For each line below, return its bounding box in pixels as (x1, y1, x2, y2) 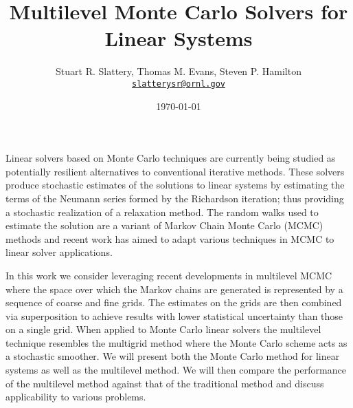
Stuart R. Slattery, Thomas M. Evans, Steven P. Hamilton (56, 64, 301, 78)
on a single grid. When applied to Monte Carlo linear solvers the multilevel (5, 322, 321, 336)
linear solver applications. (5, 245, 113, 259)
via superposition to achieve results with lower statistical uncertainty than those (5, 308, 343, 323)
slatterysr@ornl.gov (131, 78, 226, 89)
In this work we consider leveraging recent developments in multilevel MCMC (5, 268, 332, 282)
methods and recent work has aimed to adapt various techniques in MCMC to (5, 231, 334, 246)
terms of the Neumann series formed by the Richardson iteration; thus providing (5, 191, 344, 205)
